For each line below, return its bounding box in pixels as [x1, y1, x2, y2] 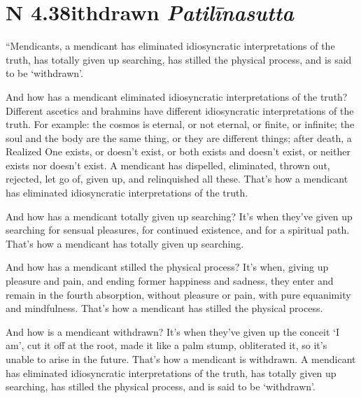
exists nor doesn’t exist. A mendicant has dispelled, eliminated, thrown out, [6, 157, 330, 172]
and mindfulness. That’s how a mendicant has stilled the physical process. [6, 301, 323, 315]
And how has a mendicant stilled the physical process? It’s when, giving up [6, 260, 329, 274]
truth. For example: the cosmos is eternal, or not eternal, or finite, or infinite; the [6, 117, 355, 132]
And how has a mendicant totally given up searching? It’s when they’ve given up [6, 208, 353, 223]
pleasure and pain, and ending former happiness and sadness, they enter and [6, 273, 334, 288]
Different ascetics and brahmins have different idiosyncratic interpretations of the [6, 103, 354, 118]
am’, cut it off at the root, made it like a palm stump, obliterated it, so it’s [6, 338, 327, 353]
